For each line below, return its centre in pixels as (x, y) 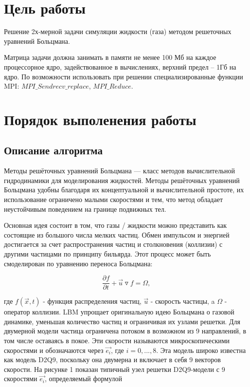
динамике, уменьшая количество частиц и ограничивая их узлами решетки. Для (122, 321)
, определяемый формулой (83, 378)
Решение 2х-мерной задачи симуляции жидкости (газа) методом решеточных (118, 31)
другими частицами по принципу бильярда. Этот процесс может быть (107, 254)
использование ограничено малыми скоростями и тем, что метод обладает (114, 199)
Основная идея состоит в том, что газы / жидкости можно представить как (116, 225)
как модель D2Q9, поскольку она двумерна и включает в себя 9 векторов (112, 359)
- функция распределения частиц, (92, 301)
